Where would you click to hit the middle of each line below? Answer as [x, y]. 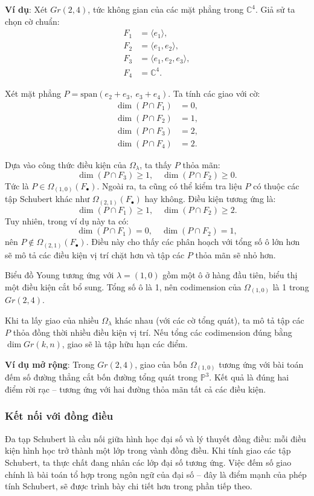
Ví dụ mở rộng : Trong [50, 364]
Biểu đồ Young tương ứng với [59, 275]
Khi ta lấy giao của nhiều [52, 320]
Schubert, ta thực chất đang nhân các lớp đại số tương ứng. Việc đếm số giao [148, 462]
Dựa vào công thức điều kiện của [66, 164]
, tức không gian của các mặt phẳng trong [166, 9]
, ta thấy [156, 164]
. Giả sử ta [275, 9]
